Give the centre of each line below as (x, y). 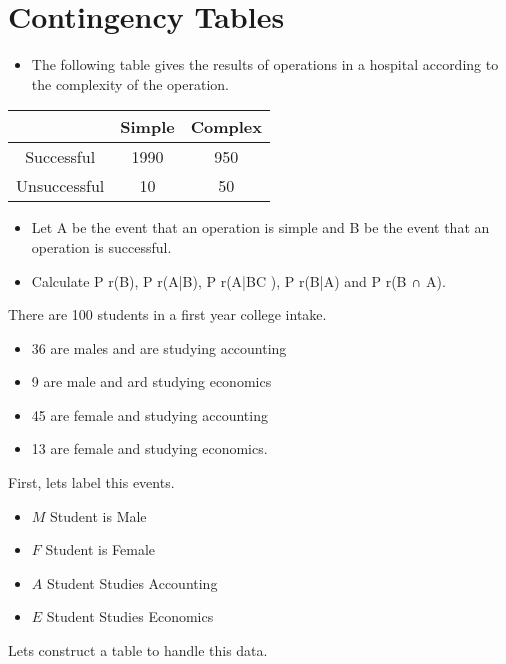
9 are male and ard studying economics (151, 381)
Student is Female (100, 549)
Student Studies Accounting (132, 582)
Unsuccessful (60, 186)
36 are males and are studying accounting (159, 347)
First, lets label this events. (91, 482)
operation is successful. (101, 246)
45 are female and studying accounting (149, 414)
